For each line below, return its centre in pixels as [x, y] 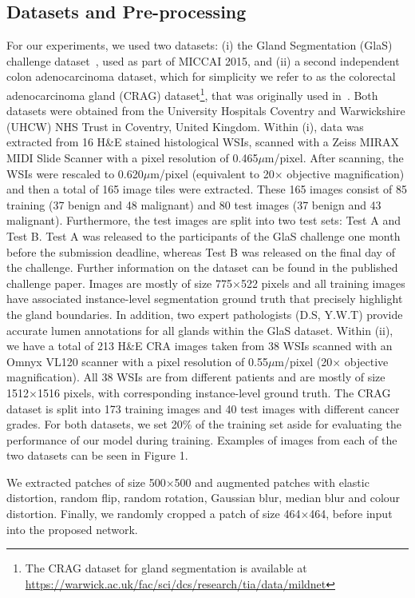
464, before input [351, 514]
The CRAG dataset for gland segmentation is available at [166, 568]
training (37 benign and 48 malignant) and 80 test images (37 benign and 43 [194, 204]
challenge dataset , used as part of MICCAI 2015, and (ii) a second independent [203, 60]
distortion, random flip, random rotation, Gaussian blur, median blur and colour [204, 498]
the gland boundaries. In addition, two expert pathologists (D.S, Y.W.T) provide [205, 314]
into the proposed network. [72, 529]
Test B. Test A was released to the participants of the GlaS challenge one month [204, 235]
